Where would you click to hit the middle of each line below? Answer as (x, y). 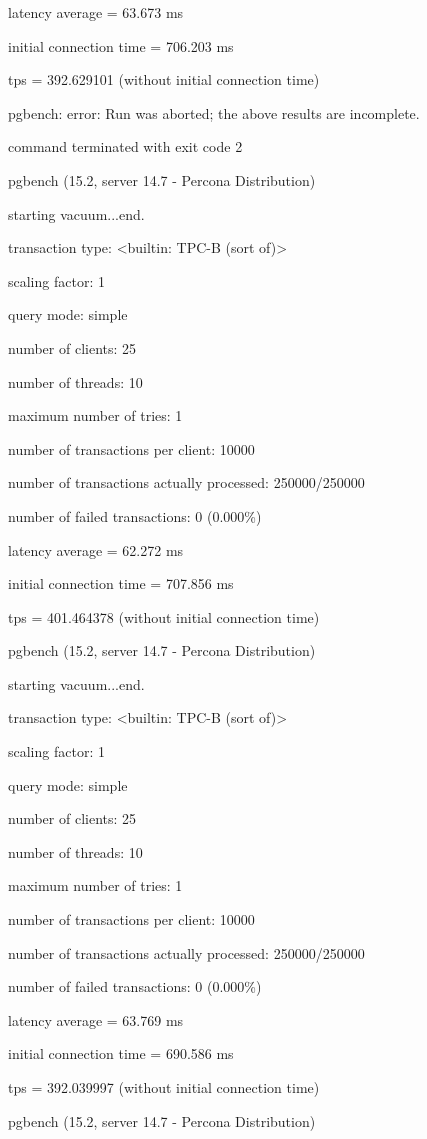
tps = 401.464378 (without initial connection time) (164, 616)
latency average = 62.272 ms (96, 549)
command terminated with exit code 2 (125, 146)
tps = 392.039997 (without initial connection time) (164, 1087)
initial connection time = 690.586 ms (121, 1053)
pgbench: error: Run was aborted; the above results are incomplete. (214, 112)
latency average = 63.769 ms (96, 1019)
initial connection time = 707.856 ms (121, 583)
